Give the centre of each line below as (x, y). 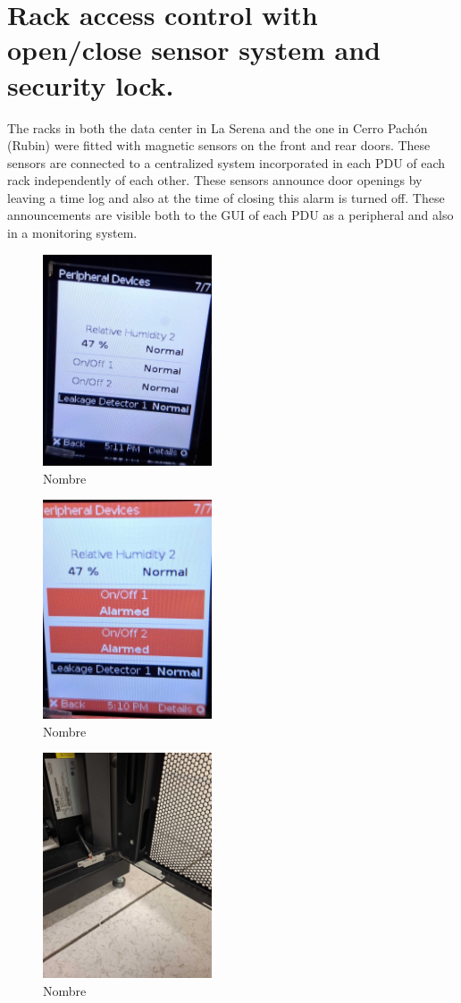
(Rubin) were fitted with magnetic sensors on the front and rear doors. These (219, 145)
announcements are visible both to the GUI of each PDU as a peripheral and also (230, 215)
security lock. (91, 84)
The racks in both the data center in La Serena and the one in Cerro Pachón (218, 127)
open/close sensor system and (194, 50)
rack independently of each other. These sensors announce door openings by (215, 180)
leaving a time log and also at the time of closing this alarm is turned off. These (226, 197)
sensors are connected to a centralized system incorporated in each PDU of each (226, 162)
